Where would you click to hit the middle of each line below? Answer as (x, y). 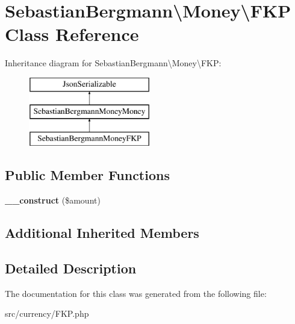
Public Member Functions (87, 175)
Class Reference (72, 34)
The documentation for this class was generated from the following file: (136, 293)
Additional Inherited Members (102, 233)
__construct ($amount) (53, 200)
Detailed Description (71, 268)
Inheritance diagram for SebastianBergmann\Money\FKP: (113, 63)
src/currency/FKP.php (47, 313)
